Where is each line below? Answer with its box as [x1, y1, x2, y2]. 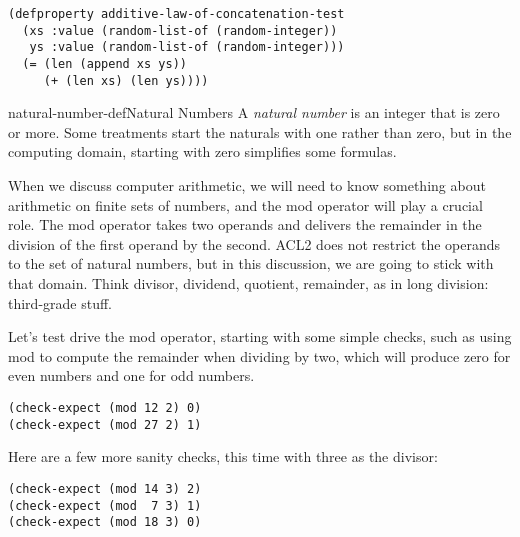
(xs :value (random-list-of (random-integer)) [22, 23, 338, 38]
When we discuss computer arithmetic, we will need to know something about [8, 175, 486, 196]
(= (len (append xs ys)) [22, 56, 187, 71]
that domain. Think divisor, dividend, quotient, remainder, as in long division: [8, 273, 489, 294]
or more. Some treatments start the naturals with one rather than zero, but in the [8, 121, 512, 142]
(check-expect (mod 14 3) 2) [8, 481, 202, 496]
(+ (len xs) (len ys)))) [43, 73, 209, 88]
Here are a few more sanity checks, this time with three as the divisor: [8, 446, 438, 467]
